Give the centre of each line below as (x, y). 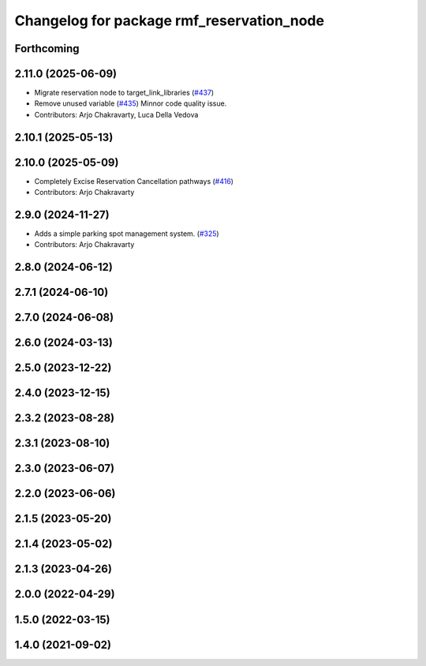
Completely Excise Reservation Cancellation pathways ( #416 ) (134, 181)
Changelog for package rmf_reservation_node (170, 21)
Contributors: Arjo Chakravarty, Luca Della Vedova (116, 114)
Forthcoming (47, 49)
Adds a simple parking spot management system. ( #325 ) (127, 234)
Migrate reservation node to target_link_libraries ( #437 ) (124, 93)
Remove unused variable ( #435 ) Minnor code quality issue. (131, 103)
